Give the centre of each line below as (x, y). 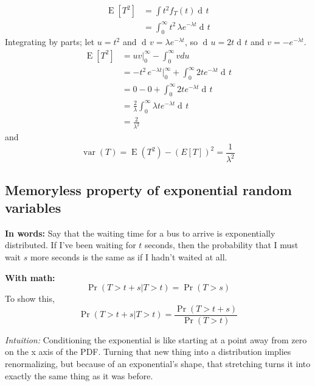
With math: (30, 277)
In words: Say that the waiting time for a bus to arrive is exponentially (140, 233)
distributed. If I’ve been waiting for (71, 245)
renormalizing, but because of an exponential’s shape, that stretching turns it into (158, 363)
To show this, (30, 298)
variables (33, 207)
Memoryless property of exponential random (148, 189)
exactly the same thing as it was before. (79, 375)
